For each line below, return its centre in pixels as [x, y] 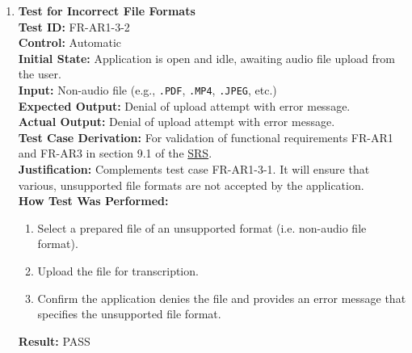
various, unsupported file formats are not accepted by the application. [191, 185]
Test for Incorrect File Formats [107, 11]
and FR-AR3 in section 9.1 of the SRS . [115, 153]
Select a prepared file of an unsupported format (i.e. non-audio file [202, 227]
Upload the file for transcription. [118, 270]
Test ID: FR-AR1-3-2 [74, 26]
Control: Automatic [70, 42]
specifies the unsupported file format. [129, 314]
